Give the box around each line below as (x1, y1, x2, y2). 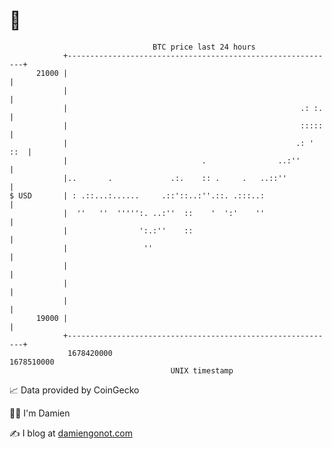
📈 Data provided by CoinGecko (9, 384, 140, 396)
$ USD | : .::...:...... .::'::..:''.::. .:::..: (9, 190, 266, 201)
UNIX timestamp (170, 365, 234, 376)
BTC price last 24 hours (152, 42, 256, 52)
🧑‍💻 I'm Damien (9, 407, 71, 419)
